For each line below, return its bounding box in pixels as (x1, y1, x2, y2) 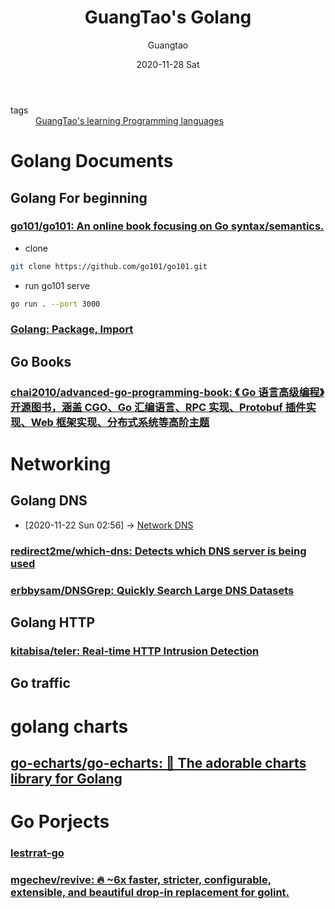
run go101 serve (24, 279, 91, 291)
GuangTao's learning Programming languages (35, 114, 225, 126)
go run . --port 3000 (10, 299, 101, 309)
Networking (10, 452, 112, 475)
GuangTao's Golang (84, 6, 252, 29)
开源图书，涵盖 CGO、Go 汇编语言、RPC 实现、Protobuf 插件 (10, 400, 307, 414)
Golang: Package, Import (10, 322, 134, 336)
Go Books (10, 353, 72, 370)
